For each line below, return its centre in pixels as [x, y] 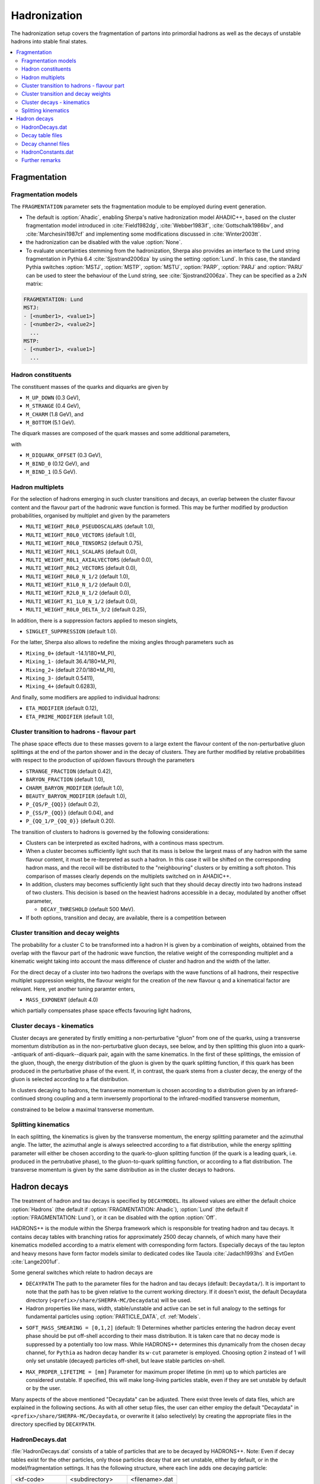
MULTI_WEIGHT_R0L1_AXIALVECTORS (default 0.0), [89, 559]
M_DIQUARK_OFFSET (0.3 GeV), [64, 455]
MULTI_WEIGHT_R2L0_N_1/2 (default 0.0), [78, 593]
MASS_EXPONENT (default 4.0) [62, 1000]
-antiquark [24, 1054]
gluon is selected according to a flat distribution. [70, 1079]
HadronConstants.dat [48, 152]
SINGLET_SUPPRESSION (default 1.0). [72, 632]
